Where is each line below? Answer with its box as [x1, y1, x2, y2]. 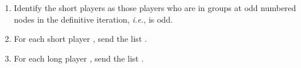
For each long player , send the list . [14, 52, 144, 64]
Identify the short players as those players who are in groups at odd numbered [14, 2, 296, 13]
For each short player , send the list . [14, 33, 147, 45]
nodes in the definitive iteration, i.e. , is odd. [14, 13, 173, 25]
